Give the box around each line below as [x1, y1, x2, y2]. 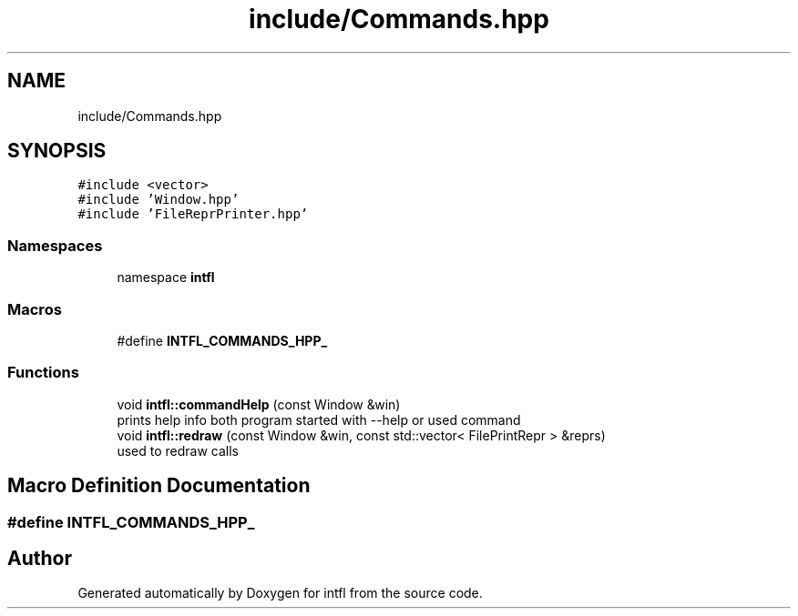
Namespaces [7, 236, 103, 255]
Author [7, 546, 72, 570]
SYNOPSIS [7, 139, 107, 163]
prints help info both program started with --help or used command [117, 411, 521, 428]
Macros [7, 299, 62, 318]
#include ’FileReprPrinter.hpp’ [77, 207, 309, 222]
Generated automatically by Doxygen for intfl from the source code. [77, 585, 483, 601]
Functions [7, 363, 79, 382]
